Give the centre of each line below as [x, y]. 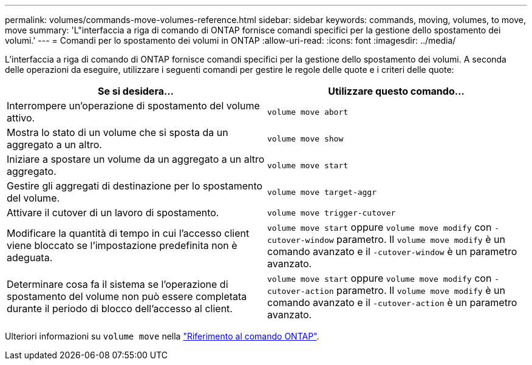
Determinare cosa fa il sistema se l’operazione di [118, 284]
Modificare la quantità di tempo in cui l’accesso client [128, 233]
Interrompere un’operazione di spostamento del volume [133, 106]
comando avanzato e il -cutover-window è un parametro [392, 251]
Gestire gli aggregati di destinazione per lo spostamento [135, 186]
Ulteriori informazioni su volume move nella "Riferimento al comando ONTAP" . [162, 336]
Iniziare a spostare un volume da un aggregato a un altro [136, 159]
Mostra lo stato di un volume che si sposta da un [118, 132]
